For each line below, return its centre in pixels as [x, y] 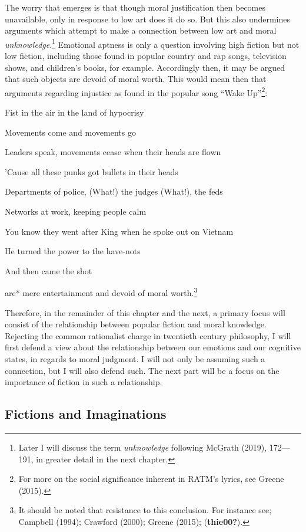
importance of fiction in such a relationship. [84, 382]
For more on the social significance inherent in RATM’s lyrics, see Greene [151, 479]
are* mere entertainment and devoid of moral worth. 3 [101, 292]
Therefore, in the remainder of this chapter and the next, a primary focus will [145, 312]
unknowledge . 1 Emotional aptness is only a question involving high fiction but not [152, 43]
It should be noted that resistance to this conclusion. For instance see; [145, 510]
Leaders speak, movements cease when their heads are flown [113, 152]
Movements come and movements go [70, 132]
